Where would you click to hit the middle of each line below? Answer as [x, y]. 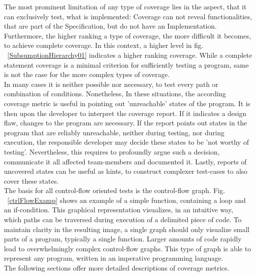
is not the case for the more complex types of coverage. [87, 74]
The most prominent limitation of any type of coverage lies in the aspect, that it [125, 6]
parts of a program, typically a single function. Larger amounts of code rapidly [123, 239]
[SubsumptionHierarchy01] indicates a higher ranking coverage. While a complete [130, 55]
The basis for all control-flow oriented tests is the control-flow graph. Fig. [115, 190]
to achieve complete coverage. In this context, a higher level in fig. [104, 45]
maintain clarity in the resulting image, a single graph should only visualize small [127, 229]
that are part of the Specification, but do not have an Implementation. [111, 26]
